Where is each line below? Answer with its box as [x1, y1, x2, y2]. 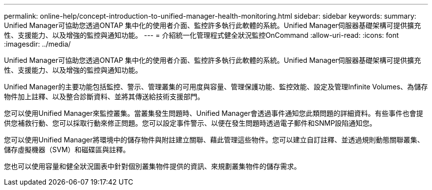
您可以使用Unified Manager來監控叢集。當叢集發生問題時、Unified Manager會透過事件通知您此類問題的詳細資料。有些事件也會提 [4, 109, 423, 117]
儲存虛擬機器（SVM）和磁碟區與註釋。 [4, 145, 130, 154]
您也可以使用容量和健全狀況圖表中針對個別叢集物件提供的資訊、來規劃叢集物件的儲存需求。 [4, 162, 301, 170]
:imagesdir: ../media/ [4, 40, 71, 48]
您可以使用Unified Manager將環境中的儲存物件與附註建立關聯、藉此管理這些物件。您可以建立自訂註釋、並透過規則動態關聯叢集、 [4, 136, 424, 144]
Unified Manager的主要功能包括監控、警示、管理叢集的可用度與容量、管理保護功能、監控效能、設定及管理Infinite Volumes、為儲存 [4, 82, 428, 91]
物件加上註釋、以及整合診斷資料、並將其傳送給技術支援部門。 [4, 92, 204, 101]
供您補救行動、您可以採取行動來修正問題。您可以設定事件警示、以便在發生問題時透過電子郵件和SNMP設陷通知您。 [4, 119, 377, 127]
